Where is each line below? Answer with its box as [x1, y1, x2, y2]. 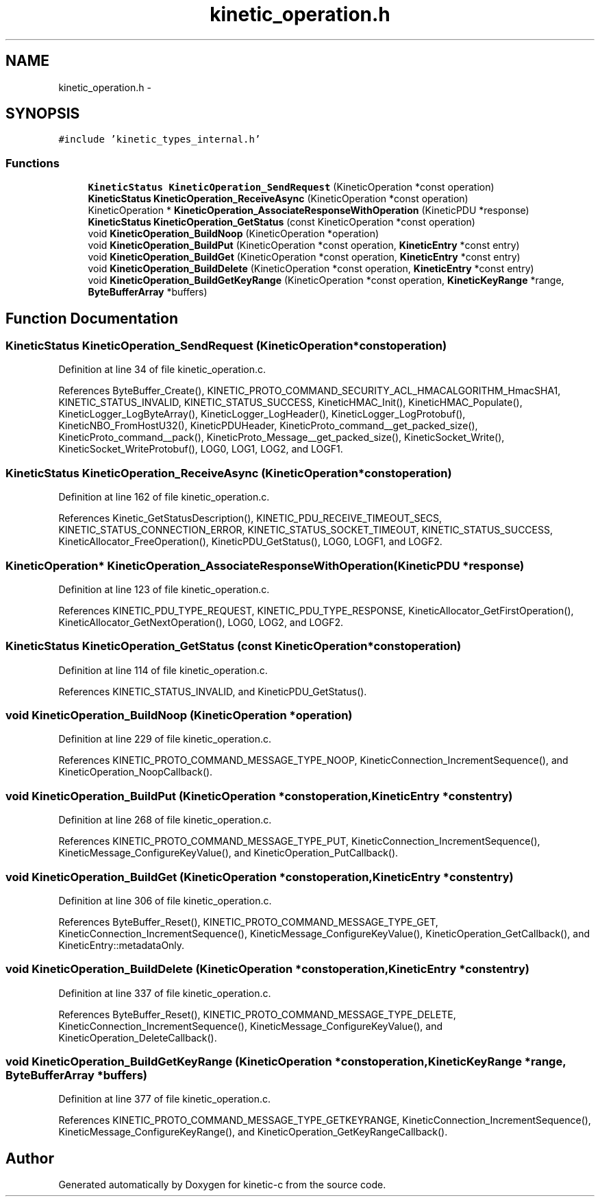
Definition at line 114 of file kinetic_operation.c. [58, 664, 268, 676]
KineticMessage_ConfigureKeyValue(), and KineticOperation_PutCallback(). [58, 847, 399, 859]
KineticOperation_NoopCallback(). [58, 766, 213, 778]
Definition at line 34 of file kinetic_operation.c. [58, 363, 266, 376]
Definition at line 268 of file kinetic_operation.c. [58, 814, 272, 826]
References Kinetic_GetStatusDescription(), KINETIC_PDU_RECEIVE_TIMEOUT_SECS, [58, 512, 442, 525]
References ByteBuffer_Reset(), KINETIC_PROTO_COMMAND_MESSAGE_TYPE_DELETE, [58, 1008, 456, 1020]
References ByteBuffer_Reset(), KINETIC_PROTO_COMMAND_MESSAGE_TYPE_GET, [58, 915, 438, 928]
